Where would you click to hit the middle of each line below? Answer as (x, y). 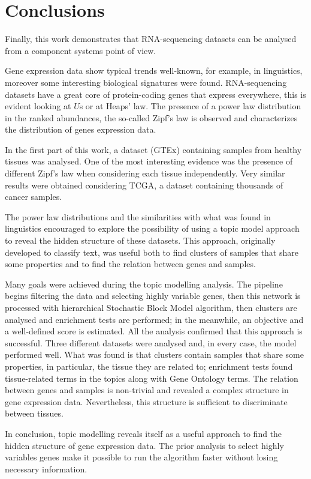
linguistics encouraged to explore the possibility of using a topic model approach (152, 228)
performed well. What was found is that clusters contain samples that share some (154, 354)
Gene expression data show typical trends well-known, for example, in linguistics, (154, 71)
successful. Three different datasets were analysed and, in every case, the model (151, 342)
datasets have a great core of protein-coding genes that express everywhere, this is (155, 94)
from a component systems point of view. (81, 50)
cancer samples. (34, 197)
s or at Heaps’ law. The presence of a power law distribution (190, 106)
